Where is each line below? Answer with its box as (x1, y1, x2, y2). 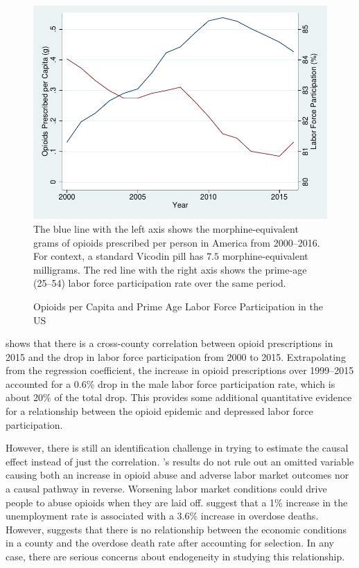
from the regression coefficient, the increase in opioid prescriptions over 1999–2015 (6, 363, 354, 378)
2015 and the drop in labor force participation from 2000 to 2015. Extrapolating (6, 349, 346, 364)
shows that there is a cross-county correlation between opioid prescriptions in (6, 336, 333, 350)
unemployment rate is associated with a (6, 508, 174, 523)
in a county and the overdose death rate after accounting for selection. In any (6, 535, 334, 550)
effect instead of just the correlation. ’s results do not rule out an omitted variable (6, 454, 354, 468)
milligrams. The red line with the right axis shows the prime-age (33, 262, 307, 276)
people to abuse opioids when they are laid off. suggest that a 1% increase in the (6, 495, 348, 509)
